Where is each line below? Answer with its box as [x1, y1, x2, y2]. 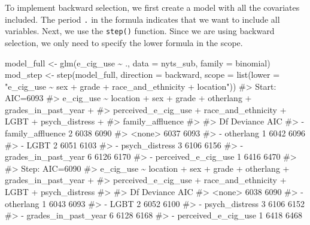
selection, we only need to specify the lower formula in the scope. [5, 36, 243, 48]
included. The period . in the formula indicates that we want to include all [5, 13, 280, 25]
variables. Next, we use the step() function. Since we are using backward [5, 25, 275, 37]
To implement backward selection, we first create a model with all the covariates [5, 1, 300, 13]
